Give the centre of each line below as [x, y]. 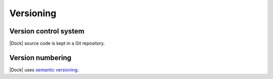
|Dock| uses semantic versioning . [44, 70]
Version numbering [40, 57]
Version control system [47, 31]
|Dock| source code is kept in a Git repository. [57, 44]
